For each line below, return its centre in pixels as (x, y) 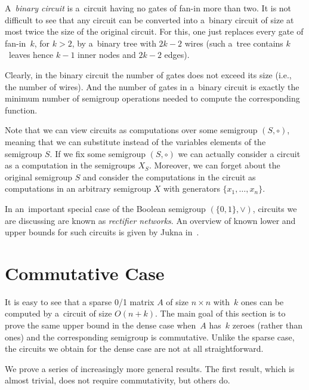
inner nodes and (107, 55)
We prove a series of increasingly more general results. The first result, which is (150, 368)
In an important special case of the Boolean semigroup (105, 208)
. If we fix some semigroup (98, 153)
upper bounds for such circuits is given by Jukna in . (102, 232)
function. (21, 110)
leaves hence (31, 55)
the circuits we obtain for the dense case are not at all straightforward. (134, 348)
